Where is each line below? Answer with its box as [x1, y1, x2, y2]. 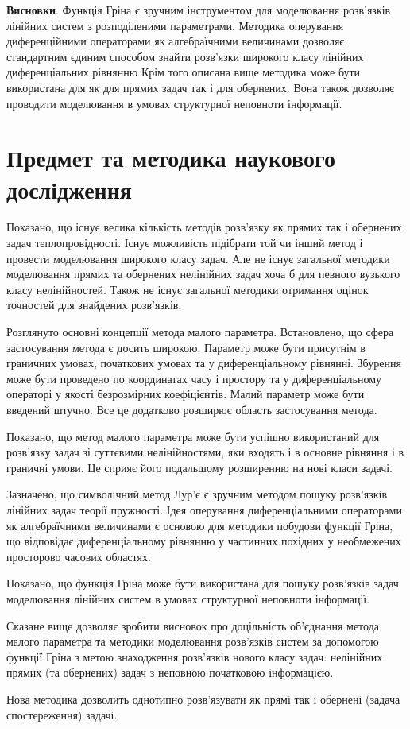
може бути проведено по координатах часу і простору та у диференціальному [6, 370, 382, 386]
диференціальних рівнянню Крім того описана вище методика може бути [6, 64, 361, 80]
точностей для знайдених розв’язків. [6, 297, 182, 313]
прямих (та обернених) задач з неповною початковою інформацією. [6, 664, 334, 681]
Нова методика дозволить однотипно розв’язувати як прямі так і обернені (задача [6, 690, 400, 707]
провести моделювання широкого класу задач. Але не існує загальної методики [6, 250, 390, 266]
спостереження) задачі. [6, 706, 118, 723]
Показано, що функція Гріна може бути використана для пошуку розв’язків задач [6, 575, 399, 591]
